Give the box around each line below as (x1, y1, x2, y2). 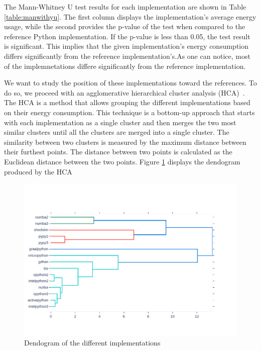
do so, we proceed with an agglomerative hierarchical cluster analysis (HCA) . (4, 87, 245, 98)
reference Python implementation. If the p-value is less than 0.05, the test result (4, 31, 250, 41)
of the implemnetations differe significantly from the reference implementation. (4, 60, 246, 71)
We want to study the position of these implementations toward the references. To (4, 77, 257, 88)
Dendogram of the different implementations (24, 337, 161, 348)
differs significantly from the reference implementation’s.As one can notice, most (4, 50, 250, 61)
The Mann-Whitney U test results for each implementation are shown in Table (4, 2, 246, 12)
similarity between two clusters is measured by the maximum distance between (4, 136, 246, 147)
